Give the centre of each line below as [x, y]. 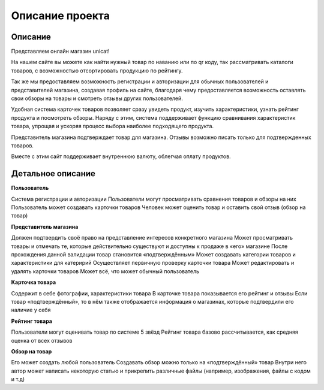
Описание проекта [61, 16]
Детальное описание [53, 174]
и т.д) [18, 379]
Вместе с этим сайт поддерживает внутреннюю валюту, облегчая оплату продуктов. [121, 156]
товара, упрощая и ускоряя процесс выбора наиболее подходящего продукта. [112, 126]
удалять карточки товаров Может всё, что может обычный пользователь [105, 271]
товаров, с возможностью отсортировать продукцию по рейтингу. [97, 70]
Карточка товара [34, 282]
